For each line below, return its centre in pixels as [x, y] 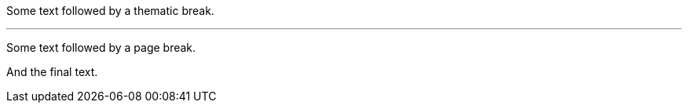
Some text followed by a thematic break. [110, 11]
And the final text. [52, 72]
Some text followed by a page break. [101, 47]
